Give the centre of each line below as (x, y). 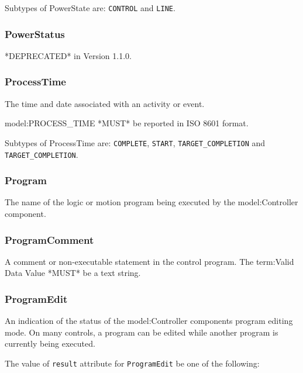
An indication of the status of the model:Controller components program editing (149, 321)
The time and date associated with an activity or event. (105, 103)
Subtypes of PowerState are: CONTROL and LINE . (90, 8)
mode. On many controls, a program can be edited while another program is (142, 332)
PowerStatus (35, 34)
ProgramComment (49, 239)
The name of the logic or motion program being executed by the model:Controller (151, 202)
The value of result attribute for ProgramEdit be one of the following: (132, 363)
